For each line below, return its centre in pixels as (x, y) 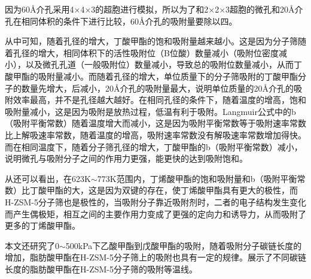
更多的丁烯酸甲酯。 (42, 225)
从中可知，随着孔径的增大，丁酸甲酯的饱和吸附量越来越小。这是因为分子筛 (151, 41)
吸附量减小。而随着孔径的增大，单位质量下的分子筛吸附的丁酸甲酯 (168, 76)
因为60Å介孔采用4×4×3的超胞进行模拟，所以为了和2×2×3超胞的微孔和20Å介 (154, 9)
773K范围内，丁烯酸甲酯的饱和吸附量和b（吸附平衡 (197, 178)
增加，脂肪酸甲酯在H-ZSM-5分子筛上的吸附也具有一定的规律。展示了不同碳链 (155, 257)
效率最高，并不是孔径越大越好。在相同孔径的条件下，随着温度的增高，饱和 (159, 100)
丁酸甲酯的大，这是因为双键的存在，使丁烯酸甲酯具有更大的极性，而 (164, 190)
